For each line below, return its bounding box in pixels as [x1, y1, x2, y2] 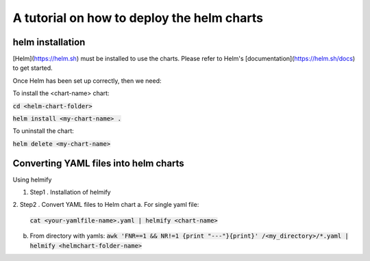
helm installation [12, 36, 86, 48]
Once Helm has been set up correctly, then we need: [12, 76, 162, 85]
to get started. [12, 64, 53, 72]
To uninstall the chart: [12, 127, 75, 135]
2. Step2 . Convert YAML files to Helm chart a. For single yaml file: [12, 201, 199, 209]
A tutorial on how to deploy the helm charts [12, 10, 264, 25]
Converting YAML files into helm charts [12, 158, 184, 169]
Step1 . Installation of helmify [29, 188, 111, 197]
